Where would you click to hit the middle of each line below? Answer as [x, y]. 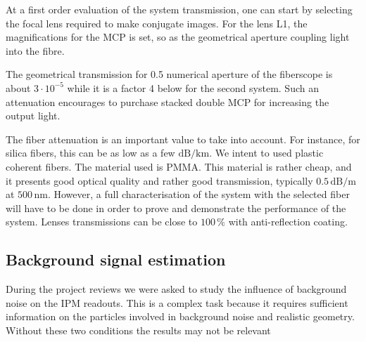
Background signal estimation [116, 259]
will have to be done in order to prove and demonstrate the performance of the [176, 208]
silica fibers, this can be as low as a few [90, 153]
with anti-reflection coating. [288, 222]
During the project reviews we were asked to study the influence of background [176, 289]
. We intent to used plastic [266, 153]
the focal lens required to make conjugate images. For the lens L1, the [157, 23]
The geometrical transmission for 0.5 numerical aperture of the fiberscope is [169, 74]
